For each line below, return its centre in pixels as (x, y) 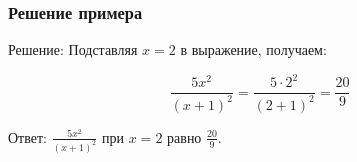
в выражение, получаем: (253, 49)
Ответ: (27, 136)
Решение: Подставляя (73, 49)
